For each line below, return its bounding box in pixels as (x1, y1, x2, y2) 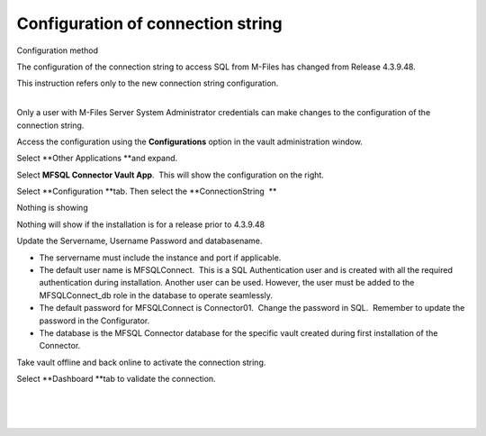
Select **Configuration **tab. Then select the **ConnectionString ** (16, 186, 277, 197)
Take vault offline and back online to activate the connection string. (16, 357, 266, 368)
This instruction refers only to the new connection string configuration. (16, 77, 279, 89)
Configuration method (16, 45, 99, 56)
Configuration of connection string (16, 14, 283, 33)
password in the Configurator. (39, 315, 150, 326)
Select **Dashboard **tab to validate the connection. (16, 374, 216, 385)
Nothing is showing (16, 203, 89, 213)
